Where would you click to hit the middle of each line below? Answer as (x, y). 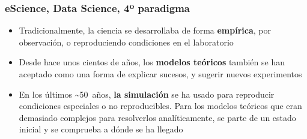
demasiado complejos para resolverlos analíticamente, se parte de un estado (157, 117)
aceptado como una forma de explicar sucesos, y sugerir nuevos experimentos (160, 74)
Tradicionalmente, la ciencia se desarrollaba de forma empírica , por (145, 30)
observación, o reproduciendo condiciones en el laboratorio (126, 42)
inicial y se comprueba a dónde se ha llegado (101, 129)
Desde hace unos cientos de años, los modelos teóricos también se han (152, 62)
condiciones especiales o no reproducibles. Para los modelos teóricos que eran (160, 106)
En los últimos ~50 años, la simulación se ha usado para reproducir (147, 94)
